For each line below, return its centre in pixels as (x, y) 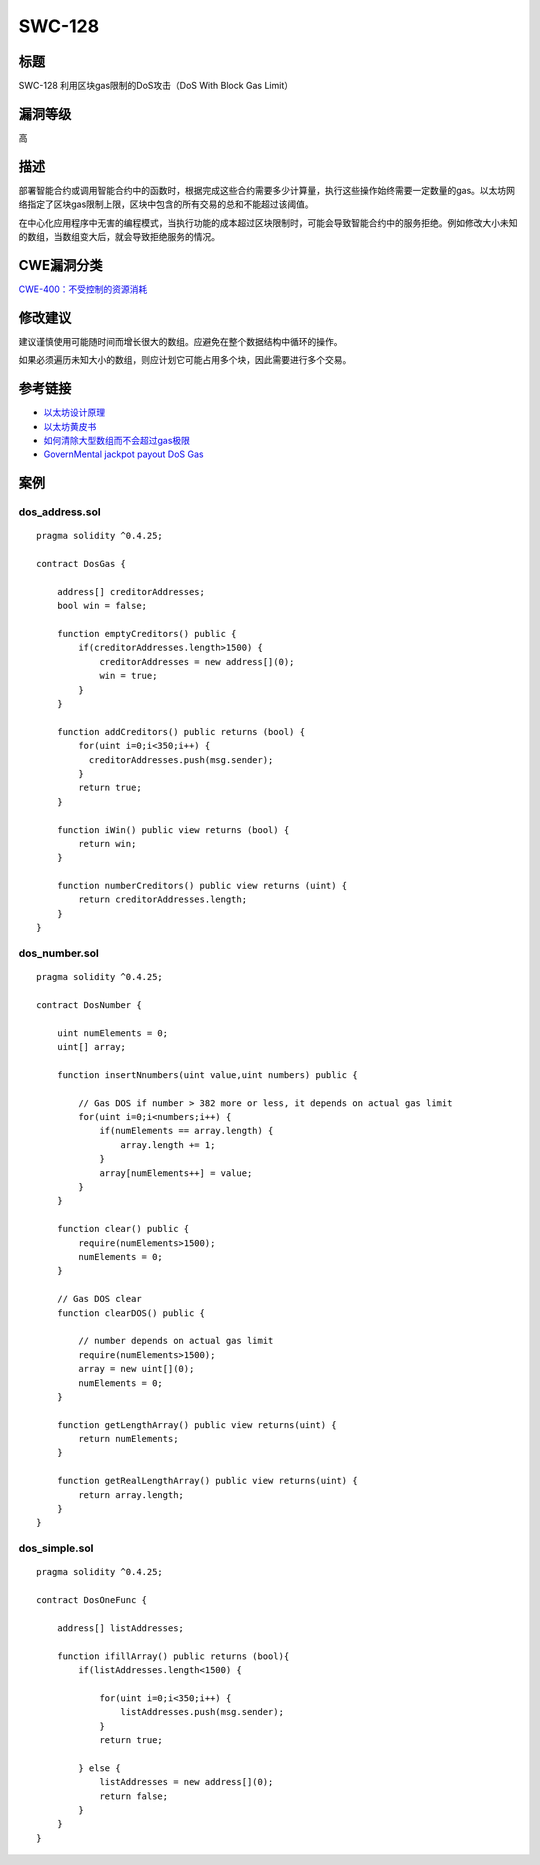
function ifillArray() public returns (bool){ (173, 1656)
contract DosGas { (81, 564)
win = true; (128, 676)
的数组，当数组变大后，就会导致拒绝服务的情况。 (119, 237)
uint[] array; (91, 1047)
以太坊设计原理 (74, 412)
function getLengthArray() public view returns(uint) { (196, 1424)
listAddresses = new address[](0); (186, 1782)
